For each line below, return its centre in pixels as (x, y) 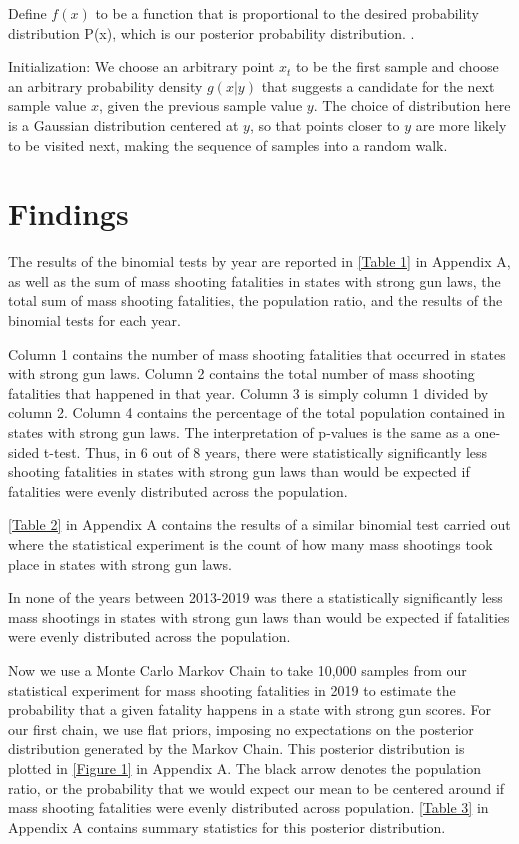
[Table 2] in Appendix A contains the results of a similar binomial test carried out (259, 524)
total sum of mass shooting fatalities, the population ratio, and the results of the (255, 300)
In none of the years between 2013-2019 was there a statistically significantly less (255, 597)
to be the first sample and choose (397, 66)
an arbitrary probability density (105, 85)
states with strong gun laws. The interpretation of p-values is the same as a (239, 432)
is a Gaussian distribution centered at (123, 124)
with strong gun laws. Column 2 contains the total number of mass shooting (241, 373)
